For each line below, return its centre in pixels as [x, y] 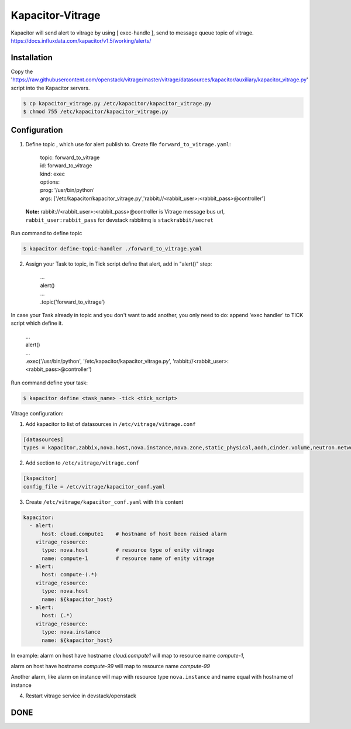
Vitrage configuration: [37, 413]
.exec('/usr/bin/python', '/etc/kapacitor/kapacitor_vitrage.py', [99, 361]
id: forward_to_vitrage [66, 166]
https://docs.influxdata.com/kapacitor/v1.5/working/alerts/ [81, 40]
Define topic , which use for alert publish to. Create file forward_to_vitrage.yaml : [128, 144]
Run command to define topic [47, 233]
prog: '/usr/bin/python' [67, 190]
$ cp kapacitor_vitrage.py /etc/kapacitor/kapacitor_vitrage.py [117, 103]
